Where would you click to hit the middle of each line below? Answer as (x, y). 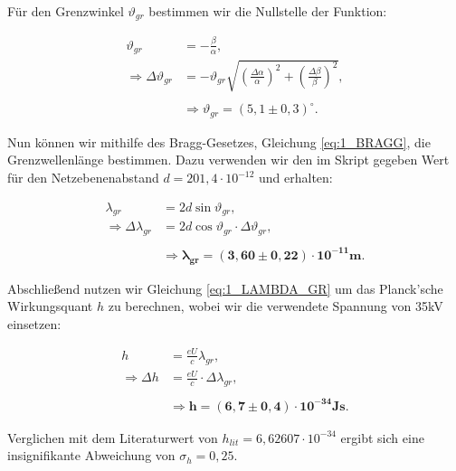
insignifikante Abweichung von (91, 455)
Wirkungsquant (50, 306)
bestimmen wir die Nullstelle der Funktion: (268, 11)
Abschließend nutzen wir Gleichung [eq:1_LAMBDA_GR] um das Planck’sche (225, 288)
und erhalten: (296, 178)
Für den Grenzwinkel (66, 11)
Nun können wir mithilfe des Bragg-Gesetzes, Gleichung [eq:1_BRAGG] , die (219, 141)
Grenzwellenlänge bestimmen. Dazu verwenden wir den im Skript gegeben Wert (228, 160)
